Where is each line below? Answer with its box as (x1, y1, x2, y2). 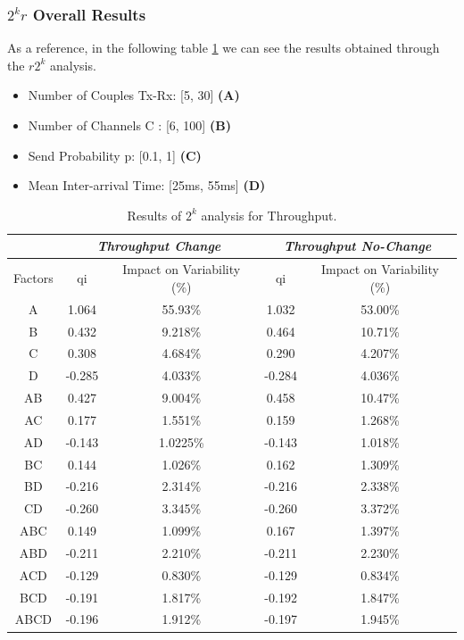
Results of (127, 205, 182, 224)
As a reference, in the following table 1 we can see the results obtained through (7, 38, 440, 57)
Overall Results (32, 3, 146, 25)
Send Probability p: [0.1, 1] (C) (28, 145, 202, 164)
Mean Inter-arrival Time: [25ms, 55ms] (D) (28, 176, 266, 195)
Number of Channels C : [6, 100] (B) (28, 116, 231, 134)
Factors (13, 269, 54, 287)
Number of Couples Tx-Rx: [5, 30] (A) (28, 86, 240, 104)
